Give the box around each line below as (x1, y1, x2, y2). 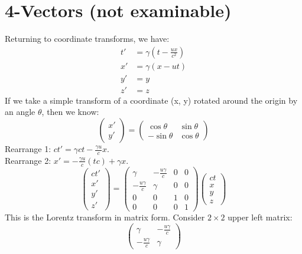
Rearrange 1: (5, 143, 51, 155)
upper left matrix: (228, 211, 293, 223)
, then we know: (41, 105, 99, 118)
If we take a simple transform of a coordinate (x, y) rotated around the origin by (5, 94, 298, 106)
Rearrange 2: (5, 154, 51, 166)
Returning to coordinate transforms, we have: (5, 32, 170, 45)
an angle (5, 105, 35, 118)
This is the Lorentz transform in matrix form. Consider (5, 211, 205, 223)
